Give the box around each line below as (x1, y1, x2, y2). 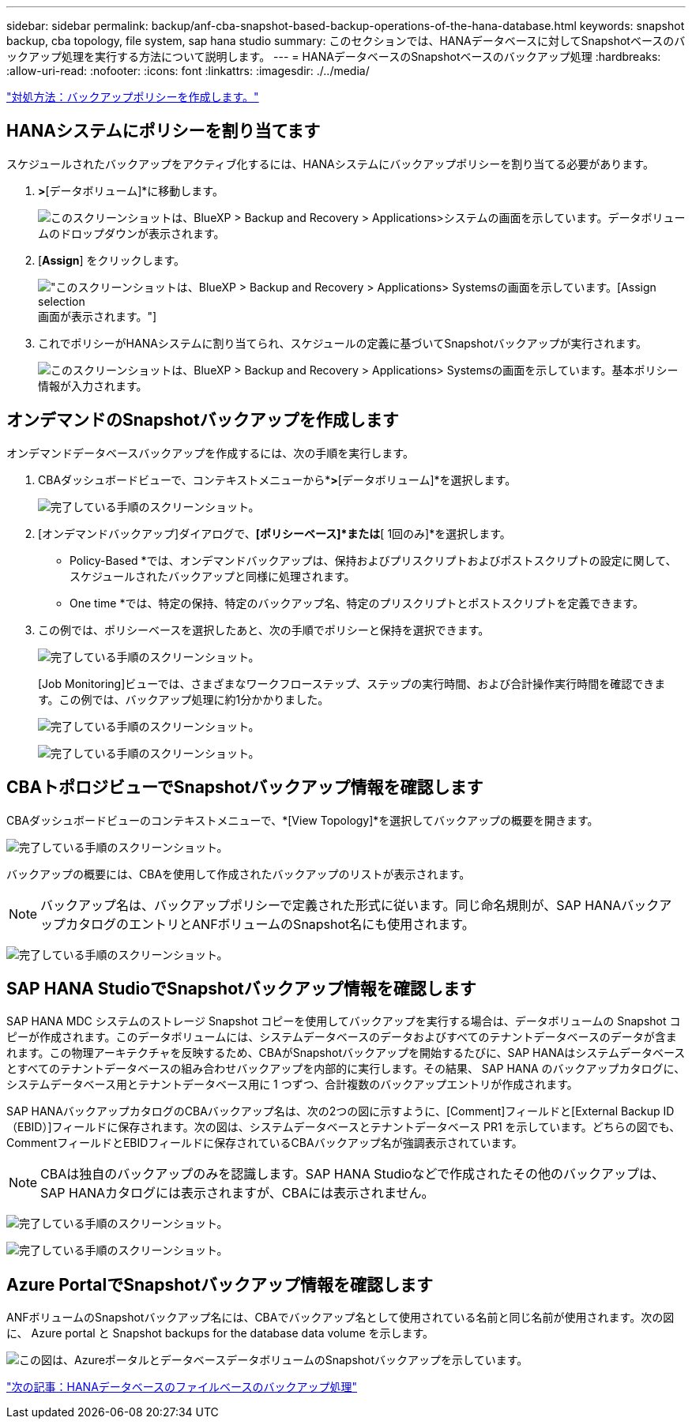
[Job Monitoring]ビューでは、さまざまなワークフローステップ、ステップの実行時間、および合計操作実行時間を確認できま (38, 676, 666, 690)
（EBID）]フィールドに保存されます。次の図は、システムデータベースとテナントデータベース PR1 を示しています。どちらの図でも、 (6, 1120, 681, 1134)
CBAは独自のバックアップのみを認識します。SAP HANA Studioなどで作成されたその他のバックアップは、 (40, 1166, 665, 1182)
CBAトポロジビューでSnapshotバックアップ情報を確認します (6, 777, 483, 798)
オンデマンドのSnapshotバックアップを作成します (6, 410, 399, 431)
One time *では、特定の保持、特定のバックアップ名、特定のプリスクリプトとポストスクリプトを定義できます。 (70, 596, 645, 610)
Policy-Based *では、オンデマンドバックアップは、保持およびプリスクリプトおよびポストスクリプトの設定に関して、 (70, 553, 677, 567)
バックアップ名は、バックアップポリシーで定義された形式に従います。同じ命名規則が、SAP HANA (40, 897, 622, 913)
